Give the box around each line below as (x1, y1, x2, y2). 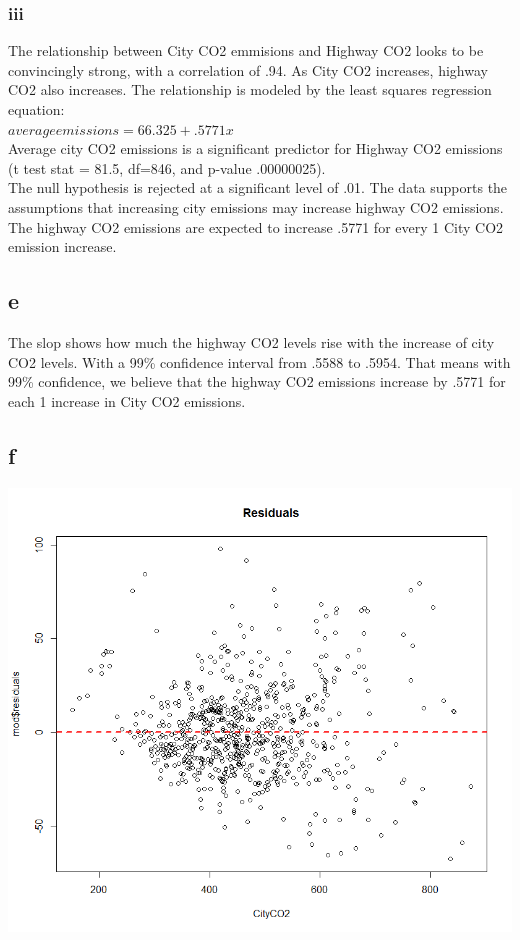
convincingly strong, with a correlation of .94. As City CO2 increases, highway (8, 59, 488, 80)
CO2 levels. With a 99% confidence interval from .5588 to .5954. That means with (8, 351, 511, 372)
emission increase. (8, 236, 117, 257)
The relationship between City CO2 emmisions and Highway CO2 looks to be (8, 40, 484, 61)
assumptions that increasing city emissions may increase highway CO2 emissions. (8, 196, 504, 217)
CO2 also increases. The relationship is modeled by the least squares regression (8, 79, 492, 100)
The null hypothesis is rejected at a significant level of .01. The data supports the (8, 177, 508, 198)
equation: (8, 99, 65, 119)
